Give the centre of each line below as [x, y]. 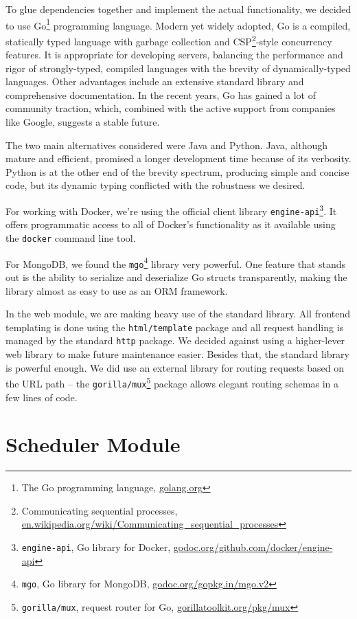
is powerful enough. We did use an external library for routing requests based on [175, 367]
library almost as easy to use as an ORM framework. [117, 290]
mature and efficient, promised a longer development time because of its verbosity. [178, 158]
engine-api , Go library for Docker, [96, 547]
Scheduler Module [93, 444]
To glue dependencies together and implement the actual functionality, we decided [178, 9]
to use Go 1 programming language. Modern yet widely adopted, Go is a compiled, [178, 24]
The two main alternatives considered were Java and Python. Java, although [167, 145]
